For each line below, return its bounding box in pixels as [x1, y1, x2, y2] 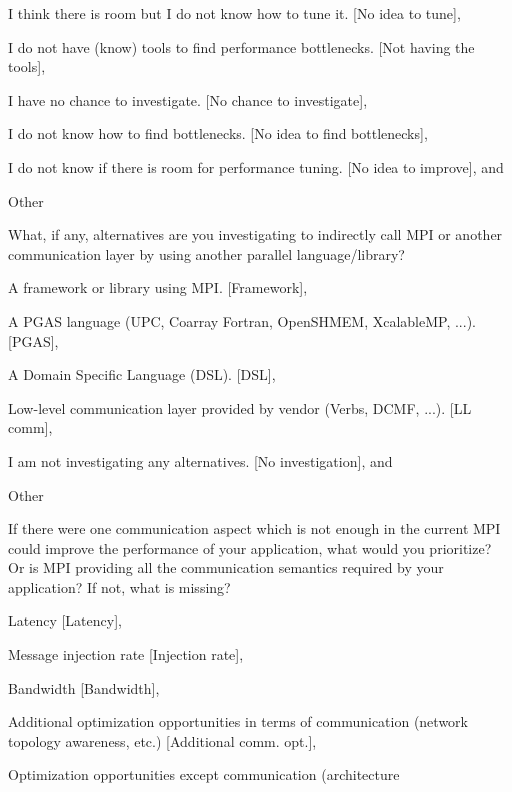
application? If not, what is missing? [8, 576, 231, 597]
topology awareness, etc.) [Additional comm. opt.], [8, 730, 317, 751]
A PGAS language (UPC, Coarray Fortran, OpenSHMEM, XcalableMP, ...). [8, 310, 476, 331]
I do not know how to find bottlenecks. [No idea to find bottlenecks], [8, 123, 428, 144]
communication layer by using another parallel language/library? [8, 243, 405, 264]
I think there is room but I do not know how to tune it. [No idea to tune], [8, 3, 461, 23]
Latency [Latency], [8, 610, 122, 631]
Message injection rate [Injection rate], [8, 644, 244, 665]
